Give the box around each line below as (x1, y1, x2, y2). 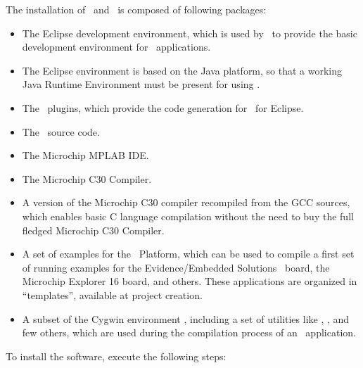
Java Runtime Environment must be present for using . (22, 77, 260, 91)
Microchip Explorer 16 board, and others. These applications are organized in (22, 274, 357, 288)
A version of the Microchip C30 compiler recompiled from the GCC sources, (22, 195, 350, 210)
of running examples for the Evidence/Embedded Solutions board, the (22, 260, 330, 274)
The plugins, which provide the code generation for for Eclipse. (22, 100, 304, 115)
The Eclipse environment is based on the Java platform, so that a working (22, 63, 343, 77)
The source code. (22, 124, 100, 139)
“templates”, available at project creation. (22, 287, 203, 302)
